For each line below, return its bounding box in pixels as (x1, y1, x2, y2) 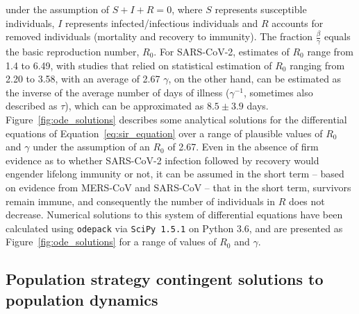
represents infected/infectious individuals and (65, 15, 258, 30)
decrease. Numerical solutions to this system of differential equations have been (6, 207, 343, 222)
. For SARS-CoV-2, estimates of (153, 44, 290, 59)
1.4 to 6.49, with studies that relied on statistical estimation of (6, 58, 272, 72)
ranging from (290, 58, 345, 72)
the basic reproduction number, (6, 44, 140, 59)
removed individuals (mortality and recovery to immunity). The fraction (6, 29, 313, 44)
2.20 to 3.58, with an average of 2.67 (6, 71, 160, 86)
